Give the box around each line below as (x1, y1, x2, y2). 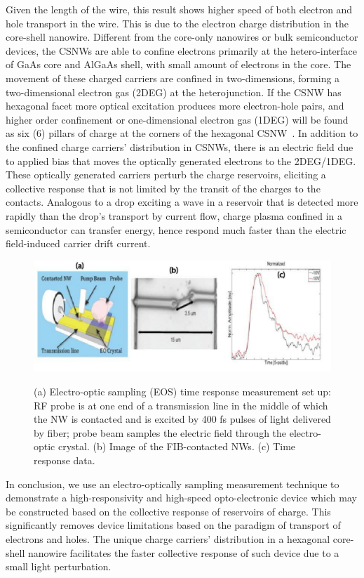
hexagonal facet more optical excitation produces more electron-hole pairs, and (6, 98, 344, 113)
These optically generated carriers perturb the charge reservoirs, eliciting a (6, 167, 326, 182)
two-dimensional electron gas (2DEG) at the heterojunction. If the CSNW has (6, 84, 342, 99)
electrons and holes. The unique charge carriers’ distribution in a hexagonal (6, 531, 330, 546)
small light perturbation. (6, 559, 112, 574)
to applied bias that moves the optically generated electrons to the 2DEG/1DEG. (6, 153, 356, 168)
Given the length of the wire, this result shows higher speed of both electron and (6, 2, 353, 16)
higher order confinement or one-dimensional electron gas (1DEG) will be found (6, 112, 349, 126)
